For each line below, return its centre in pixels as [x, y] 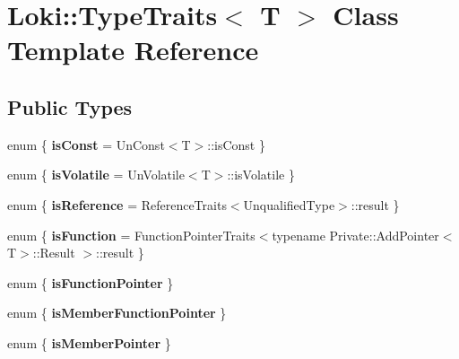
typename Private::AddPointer [355, 235]
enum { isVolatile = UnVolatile [96, 175]
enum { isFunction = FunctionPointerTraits [131, 235]
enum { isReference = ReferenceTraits [117, 204]
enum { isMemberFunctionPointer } [117, 313]
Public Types [70, 106]
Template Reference [133, 50]
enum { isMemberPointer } [89, 342]
